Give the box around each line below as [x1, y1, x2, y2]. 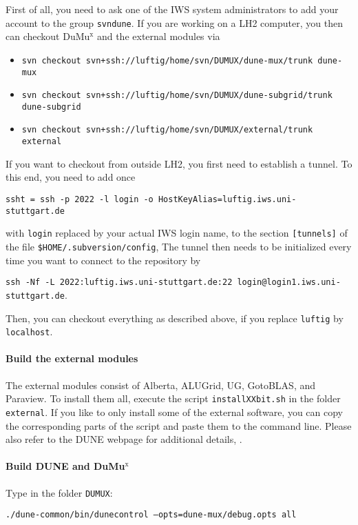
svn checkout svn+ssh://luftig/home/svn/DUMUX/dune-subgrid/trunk [21, 90, 333, 101]
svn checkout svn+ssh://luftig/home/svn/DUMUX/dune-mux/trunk [21, 55, 313, 66]
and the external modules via [96, 29, 220, 43]
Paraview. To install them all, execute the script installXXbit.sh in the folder [6, 391, 341, 406]
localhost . [6, 324, 53, 339]
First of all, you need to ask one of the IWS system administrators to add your [6, 2, 339, 16]
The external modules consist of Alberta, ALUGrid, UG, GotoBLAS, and [6, 377, 316, 392]
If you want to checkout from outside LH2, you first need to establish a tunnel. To [6, 156, 352, 170]
